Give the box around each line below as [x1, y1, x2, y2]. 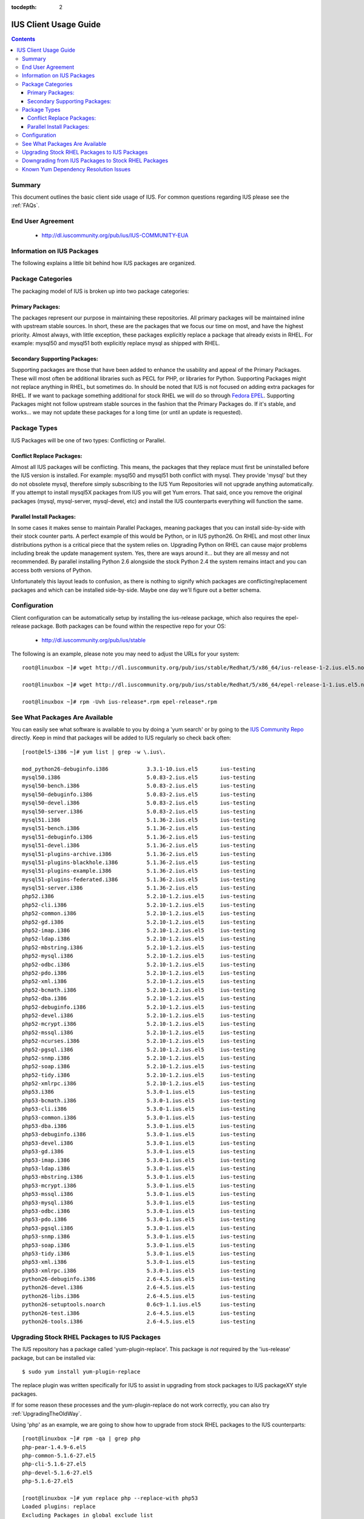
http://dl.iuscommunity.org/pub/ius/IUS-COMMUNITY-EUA [41, 231, 189, 239]
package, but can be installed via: [11, 1354, 96, 1361]
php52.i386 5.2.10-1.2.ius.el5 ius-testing [22, 893, 256, 900]
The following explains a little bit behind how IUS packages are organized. [11, 259, 197, 267]
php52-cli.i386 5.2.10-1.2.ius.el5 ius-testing [22, 901, 256, 908]
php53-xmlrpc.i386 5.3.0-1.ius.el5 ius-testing [22, 1267, 256, 1274]
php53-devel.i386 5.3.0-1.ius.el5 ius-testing [22, 1139, 256, 1147]
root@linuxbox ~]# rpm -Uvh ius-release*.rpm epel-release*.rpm [22, 698, 218, 705]
